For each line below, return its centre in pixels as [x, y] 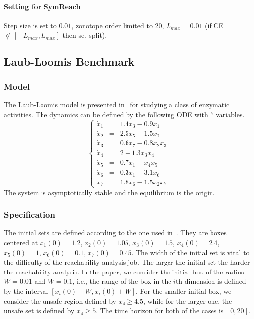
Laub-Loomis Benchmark [69, 62]
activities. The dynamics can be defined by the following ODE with [106, 114]
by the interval [26, 291]
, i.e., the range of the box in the [122, 281]
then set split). [85, 35]
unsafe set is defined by [39, 310]
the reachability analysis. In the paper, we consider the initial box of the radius [124, 271]
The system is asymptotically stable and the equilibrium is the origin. [109, 192]
